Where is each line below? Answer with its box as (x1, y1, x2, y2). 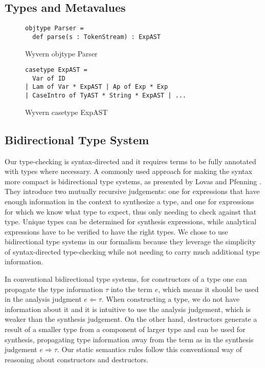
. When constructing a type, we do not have (101, 294, 239, 304)
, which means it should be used (158, 283, 259, 294)
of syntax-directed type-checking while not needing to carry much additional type (5, 246, 260, 257)
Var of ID (32, 74, 65, 82)
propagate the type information (5, 283, 103, 294)
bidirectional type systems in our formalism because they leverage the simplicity (5, 236, 256, 247)
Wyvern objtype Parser (25, 48, 98, 59)
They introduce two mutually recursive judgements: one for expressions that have (5, 186, 260, 197)
